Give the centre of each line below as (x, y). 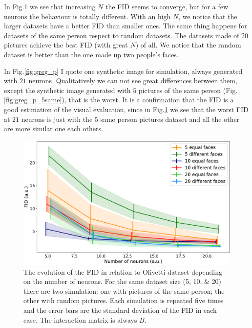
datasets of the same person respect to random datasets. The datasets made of (122, 35)
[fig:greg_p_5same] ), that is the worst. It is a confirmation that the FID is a (119, 100)
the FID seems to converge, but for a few (167, 6)
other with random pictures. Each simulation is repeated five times (124, 300)
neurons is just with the (57, 119)
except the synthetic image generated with (67, 90)
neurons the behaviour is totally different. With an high (87, 16)
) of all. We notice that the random (188, 45)
